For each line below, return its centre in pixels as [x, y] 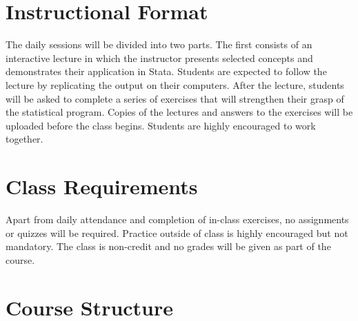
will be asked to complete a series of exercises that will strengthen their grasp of [175, 98]
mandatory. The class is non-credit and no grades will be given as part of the [168, 246]
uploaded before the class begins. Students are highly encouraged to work [161, 125]
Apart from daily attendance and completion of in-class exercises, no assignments [177, 219]
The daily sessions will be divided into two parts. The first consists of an [159, 44]
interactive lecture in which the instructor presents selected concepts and [159, 58]
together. [24, 139]
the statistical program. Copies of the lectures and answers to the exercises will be [179, 112]
